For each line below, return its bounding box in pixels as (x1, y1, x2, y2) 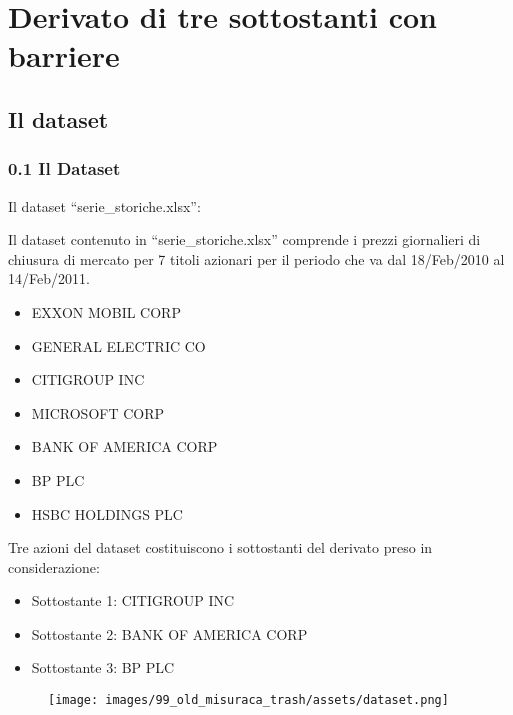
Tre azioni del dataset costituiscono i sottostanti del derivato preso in (8, 537, 433, 558)
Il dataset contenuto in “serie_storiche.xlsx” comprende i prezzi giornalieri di (8, 229, 481, 250)
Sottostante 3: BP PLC (31, 657, 175, 678)
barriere (8, 35, 120, 76)
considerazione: (8, 556, 100, 577)
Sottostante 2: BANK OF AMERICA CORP (31, 623, 308, 644)
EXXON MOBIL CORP (31, 301, 181, 322)
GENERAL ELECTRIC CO (31, 335, 206, 356)
